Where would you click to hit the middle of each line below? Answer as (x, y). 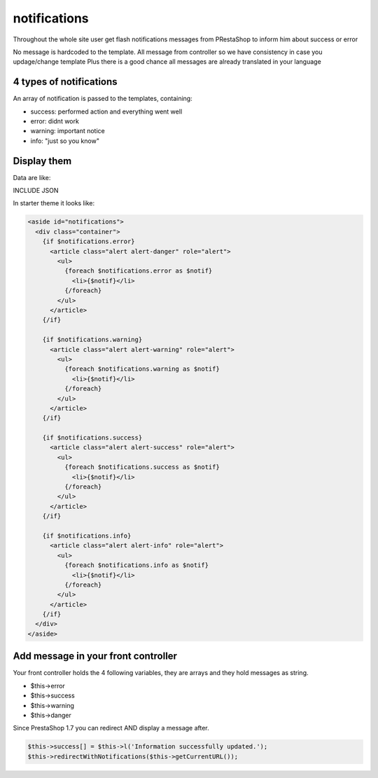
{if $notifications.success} (92, 438)
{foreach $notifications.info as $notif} (136, 565)
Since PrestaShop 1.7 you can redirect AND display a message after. (111, 728)
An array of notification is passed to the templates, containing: (103, 99)
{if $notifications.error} (89, 241)
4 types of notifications (65, 82)
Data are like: (32, 177)
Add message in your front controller (95, 656)
